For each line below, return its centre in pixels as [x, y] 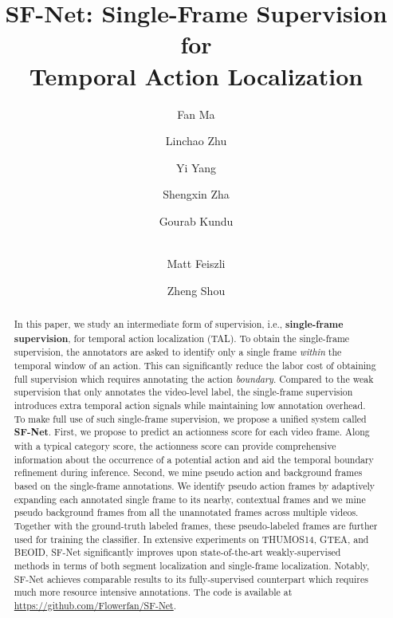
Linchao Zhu [196, 141]
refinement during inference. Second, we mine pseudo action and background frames [188, 472]
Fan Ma [196, 114]
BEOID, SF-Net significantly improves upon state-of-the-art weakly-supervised [177, 552]
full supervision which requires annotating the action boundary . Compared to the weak [194, 378]
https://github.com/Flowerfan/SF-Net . [95, 605]
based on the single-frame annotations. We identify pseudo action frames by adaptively [195, 485]
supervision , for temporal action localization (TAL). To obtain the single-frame [182, 338]
